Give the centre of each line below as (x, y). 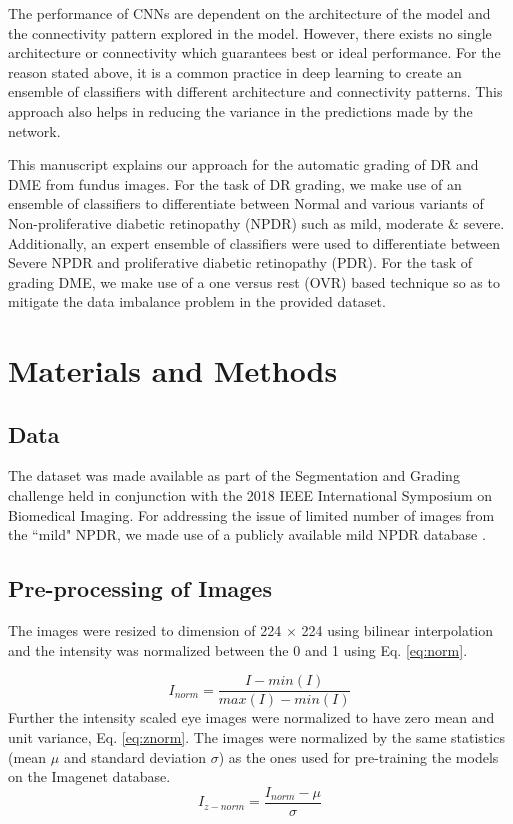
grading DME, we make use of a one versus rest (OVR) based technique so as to (254, 281)
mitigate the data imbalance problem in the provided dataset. (197, 301)
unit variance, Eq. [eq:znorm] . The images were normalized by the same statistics (256, 736)
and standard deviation (134, 756)
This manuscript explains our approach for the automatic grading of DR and (243, 164)
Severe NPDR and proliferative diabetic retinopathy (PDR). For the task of (240, 262)
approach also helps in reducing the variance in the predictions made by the (240, 110)
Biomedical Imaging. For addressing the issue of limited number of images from (251, 514)
